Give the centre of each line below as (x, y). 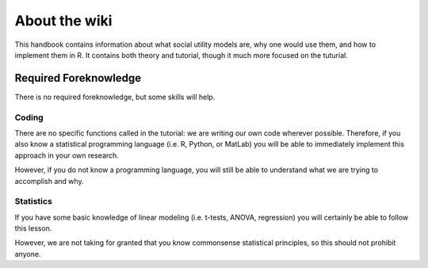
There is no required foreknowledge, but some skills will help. (115, 97)
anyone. (28, 254)
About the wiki (63, 21)
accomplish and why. (49, 181)
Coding (29, 117)
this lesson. (33, 228)
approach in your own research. (67, 155)
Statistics (34, 201)
